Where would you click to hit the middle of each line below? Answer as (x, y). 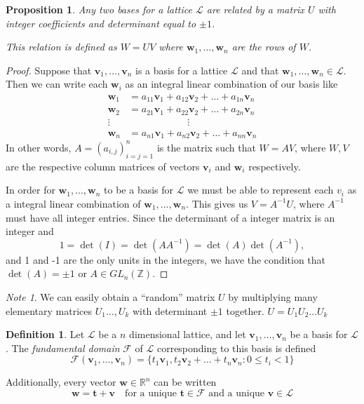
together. (245, 310)
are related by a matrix (255, 9)
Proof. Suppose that (49, 70)
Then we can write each (57, 84)
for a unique (151, 393)
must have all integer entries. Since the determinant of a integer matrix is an (170, 217)
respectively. (275, 166)
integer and (30, 231)
